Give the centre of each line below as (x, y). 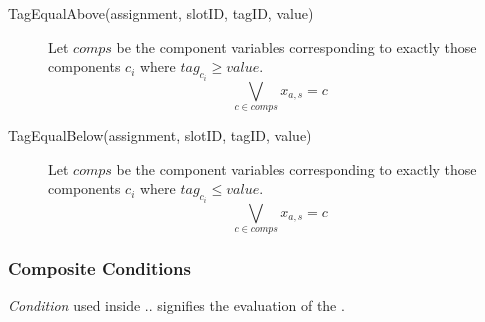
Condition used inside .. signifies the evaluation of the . (176, 305)
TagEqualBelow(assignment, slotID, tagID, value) (160, 135)
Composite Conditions (99, 267)
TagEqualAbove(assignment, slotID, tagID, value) (161, 13)
